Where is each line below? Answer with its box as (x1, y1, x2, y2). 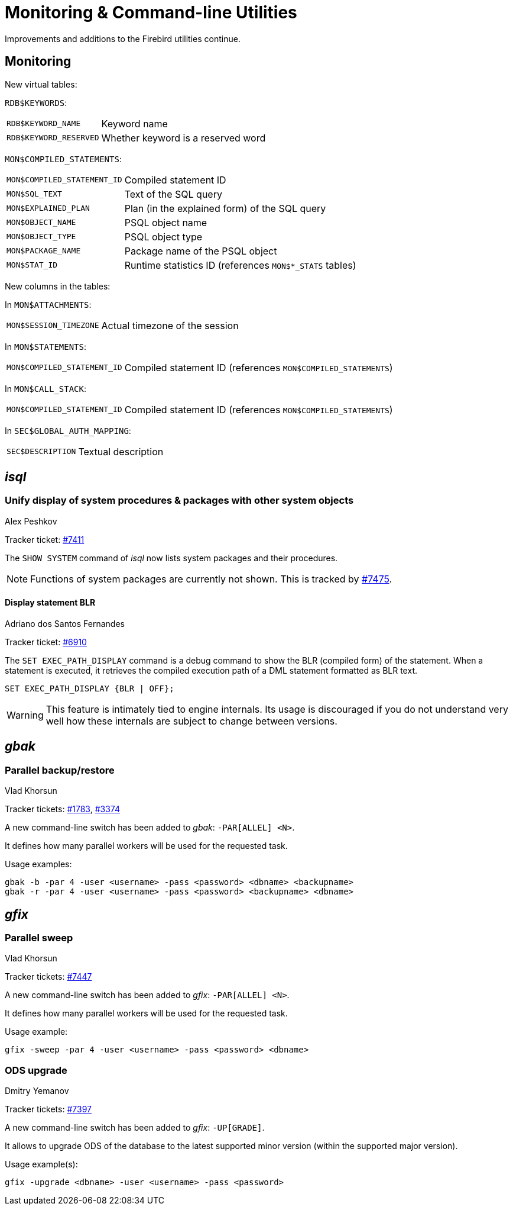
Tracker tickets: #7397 (5, 1104, 92, 1115)
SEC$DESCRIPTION (7, 447, 76, 456)
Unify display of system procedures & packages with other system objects (5, 494, 354, 507)
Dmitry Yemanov (5, 1086, 69, 1096)
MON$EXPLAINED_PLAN (7, 204, 90, 213)
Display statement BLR (5, 597, 96, 608)
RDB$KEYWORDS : (5, 97, 67, 108)
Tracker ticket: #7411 (5, 534, 85, 545)
